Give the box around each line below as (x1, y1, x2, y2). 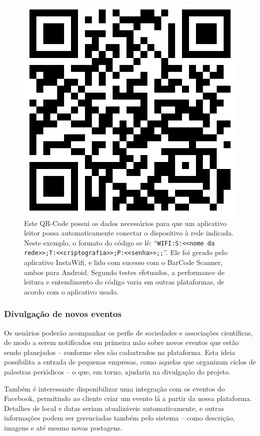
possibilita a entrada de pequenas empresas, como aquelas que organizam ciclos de (4, 356, 256, 367)
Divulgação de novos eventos (4, 307, 121, 320)
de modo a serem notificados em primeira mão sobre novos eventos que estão (4, 337, 239, 347)
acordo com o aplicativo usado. (24, 286, 119, 296)
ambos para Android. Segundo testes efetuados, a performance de (24, 266, 225, 277)
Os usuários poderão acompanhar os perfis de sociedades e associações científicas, (4, 327, 253, 337)
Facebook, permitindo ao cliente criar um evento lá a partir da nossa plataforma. (4, 393, 252, 403)
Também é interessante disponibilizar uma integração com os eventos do (4, 383, 225, 393)
